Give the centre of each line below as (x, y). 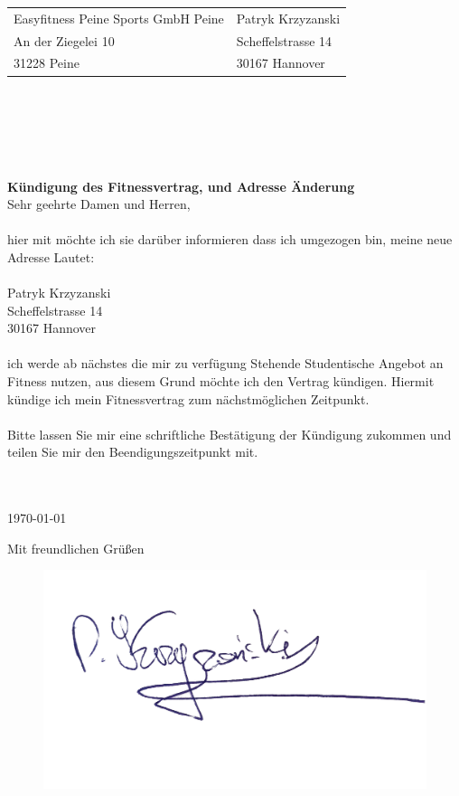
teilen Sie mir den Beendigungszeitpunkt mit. (133, 452)
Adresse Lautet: (51, 256)
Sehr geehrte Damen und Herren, (99, 204)
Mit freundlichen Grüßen (76, 548)
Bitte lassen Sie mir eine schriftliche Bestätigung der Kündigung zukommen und (229, 434)
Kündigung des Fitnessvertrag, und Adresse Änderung (181, 186)
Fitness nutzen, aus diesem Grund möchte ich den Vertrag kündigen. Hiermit (221, 381)
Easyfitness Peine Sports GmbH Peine (119, 18)
